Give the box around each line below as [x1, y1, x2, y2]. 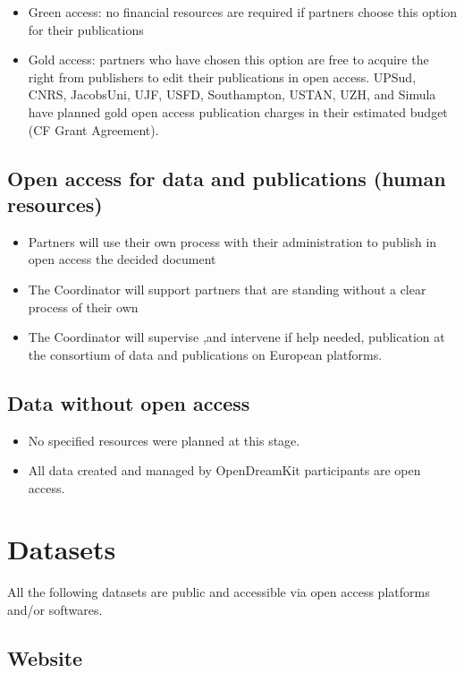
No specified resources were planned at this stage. [28, 430, 300, 449]
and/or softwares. [7, 601, 103, 619]
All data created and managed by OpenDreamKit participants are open [28, 461, 421, 480]
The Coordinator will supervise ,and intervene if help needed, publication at [28, 328, 445, 346]
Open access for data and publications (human [7, 164, 446, 192]
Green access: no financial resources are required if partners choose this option [28, 3, 458, 21]
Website [7, 644, 83, 671]
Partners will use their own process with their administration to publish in [28, 232, 437, 251]
